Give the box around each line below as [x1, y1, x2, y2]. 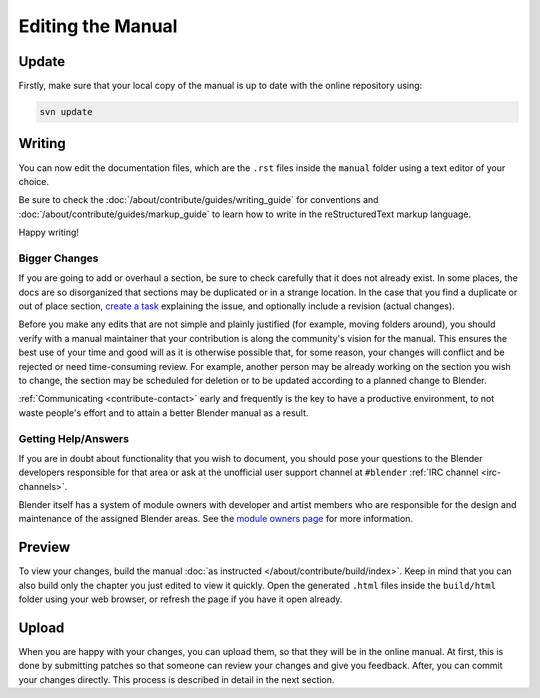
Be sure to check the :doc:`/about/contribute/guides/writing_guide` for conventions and [18, 194, 379, 206]
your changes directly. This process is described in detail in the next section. [18, 673, 335, 685]
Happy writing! [18, 226, 80, 239]
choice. [18, 175, 50, 187]
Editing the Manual [18, 15, 178, 37]
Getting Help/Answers [18, 431, 130, 445]
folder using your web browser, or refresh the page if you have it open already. [18, 593, 343, 605]
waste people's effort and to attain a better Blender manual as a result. [18, 406, 309, 419]
